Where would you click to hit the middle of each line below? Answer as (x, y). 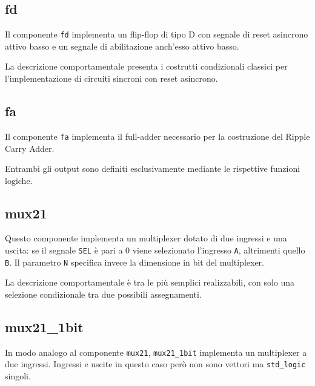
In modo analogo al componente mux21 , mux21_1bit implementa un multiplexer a (156, 352)
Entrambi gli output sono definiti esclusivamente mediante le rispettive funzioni (153, 168)
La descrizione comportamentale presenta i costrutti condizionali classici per (146, 66)
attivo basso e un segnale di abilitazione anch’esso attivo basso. (122, 46)
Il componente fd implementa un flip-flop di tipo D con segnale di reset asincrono (157, 34)
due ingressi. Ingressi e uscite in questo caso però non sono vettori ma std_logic (155, 364)
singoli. (18, 376)
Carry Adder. (30, 148)
